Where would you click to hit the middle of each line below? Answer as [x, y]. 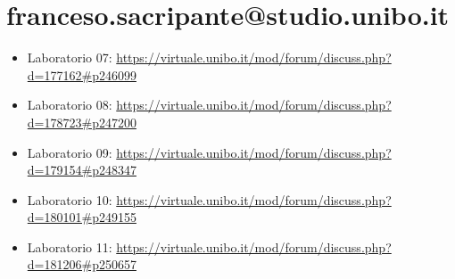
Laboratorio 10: [70, 199]
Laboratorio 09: [70, 152]
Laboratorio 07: [70, 57]
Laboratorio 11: [70, 246]
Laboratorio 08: [70, 105]
